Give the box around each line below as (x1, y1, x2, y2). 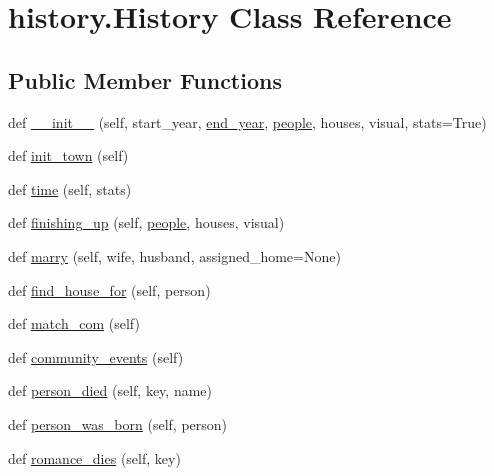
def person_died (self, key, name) (8, 380, 212, 401)
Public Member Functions (8, 64, 282, 95)
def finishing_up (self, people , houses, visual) (8, 212, 285, 233)
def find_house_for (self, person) (8, 279, 211, 300)
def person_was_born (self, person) (8, 413, 228, 434)
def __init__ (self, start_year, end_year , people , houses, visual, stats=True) (8, 111, 487, 132)
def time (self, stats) (8, 178, 132, 199)
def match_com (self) (8, 313, 140, 334)
